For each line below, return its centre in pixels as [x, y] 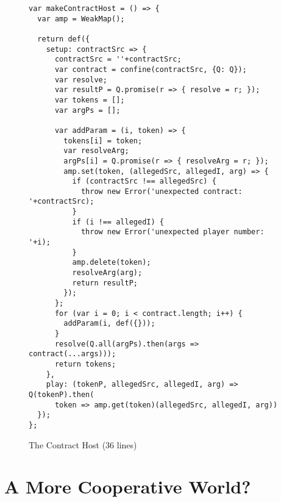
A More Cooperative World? [128, 486]
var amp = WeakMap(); [81, 19]
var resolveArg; [96, 151]
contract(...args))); [73, 354]
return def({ [64, 39]
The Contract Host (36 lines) [83, 444]
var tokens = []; [90, 100]
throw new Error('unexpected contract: [162, 191]
